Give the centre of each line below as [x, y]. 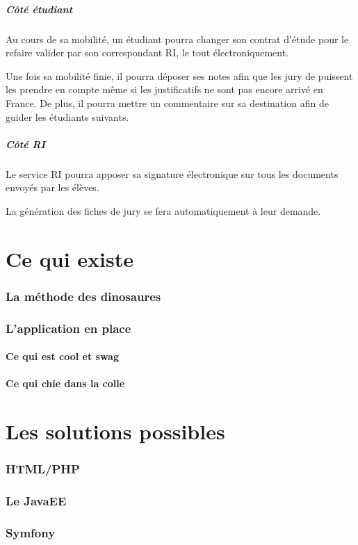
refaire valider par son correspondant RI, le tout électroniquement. [147, 52]
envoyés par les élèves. [52, 187]
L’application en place [68, 328]
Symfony [31, 532]
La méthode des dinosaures [83, 296]
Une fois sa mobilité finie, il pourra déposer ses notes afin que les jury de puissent [179, 75]
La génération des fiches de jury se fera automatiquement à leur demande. [163, 210]
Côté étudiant [39, 9]
